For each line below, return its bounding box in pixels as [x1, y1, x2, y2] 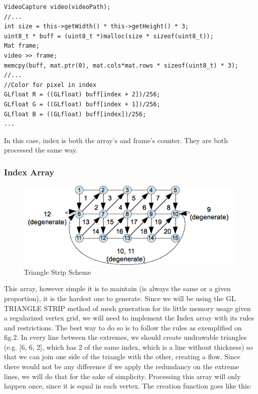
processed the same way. [4, 145, 78, 155]
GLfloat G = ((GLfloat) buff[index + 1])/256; [4, 100, 160, 108]
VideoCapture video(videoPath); [4, 3, 111, 10]
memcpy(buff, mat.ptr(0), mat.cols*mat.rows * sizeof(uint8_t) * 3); [4, 62, 239, 69]
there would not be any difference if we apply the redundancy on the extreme [4, 361, 239, 372]
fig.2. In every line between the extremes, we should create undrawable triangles [4, 332, 247, 342]
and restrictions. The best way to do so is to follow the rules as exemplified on [4, 322, 242, 332]
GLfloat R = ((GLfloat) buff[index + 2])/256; [4, 91, 160, 98]
